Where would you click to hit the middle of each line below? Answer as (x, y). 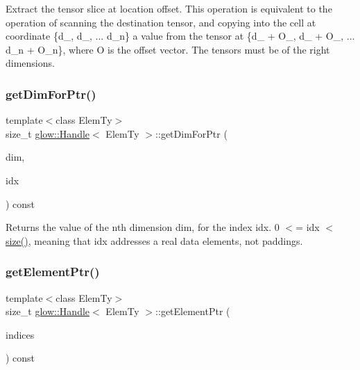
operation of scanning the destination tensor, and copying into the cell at (161, 22)
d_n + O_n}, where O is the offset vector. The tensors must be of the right (168, 49)
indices (20, 334)
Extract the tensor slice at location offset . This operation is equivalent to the (169, 8)
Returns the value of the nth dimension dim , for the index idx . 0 (143, 227)
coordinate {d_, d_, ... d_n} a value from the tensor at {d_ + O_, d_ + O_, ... (180, 36)
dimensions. (30, 63)
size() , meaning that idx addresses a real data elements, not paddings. (154, 240)
